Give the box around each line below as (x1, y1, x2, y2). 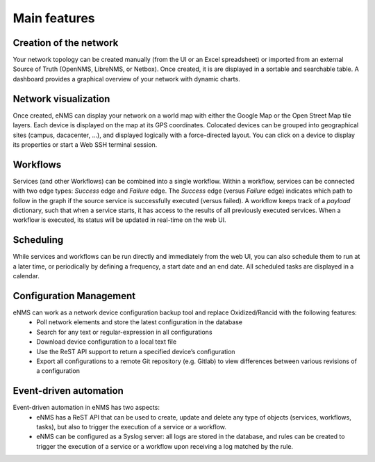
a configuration (36, 367, 80, 375)
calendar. (12, 272, 40, 280)
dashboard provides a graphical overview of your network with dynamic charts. (12, 74, 240, 83)
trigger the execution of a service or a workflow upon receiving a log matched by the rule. (36, 442, 294, 450)
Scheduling (12, 234, 64, 246)
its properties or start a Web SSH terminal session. (12, 140, 158, 149)
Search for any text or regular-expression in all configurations (36, 328, 212, 336)
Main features (12, 10, 95, 26)
